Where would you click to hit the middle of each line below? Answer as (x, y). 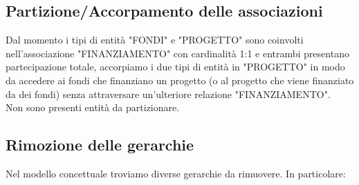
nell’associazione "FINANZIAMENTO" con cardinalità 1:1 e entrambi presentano (177, 53)
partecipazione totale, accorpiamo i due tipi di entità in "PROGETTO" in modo (175, 67)
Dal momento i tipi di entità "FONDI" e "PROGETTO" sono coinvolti (155, 40)
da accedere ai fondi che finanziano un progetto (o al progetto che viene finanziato (180, 80)
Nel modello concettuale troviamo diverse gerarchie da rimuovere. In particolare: (176, 173)
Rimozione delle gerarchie (100, 145)
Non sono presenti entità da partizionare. (93, 107)
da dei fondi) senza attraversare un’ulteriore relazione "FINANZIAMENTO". (168, 94)
